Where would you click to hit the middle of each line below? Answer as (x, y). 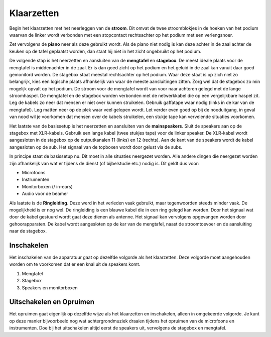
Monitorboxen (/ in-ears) (47, 186)
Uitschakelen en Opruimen (52, 302)
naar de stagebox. (28, 231)
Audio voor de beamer (45, 194)
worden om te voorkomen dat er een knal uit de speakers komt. (75, 264)
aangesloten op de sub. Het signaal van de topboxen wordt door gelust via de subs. (96, 147)
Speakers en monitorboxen (50, 288)
